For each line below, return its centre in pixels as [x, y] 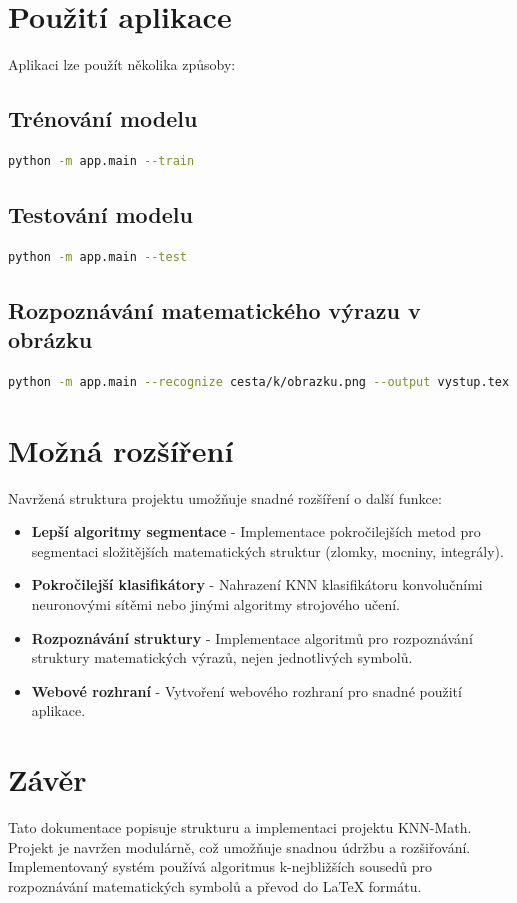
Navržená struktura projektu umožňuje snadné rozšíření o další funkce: [225, 497]
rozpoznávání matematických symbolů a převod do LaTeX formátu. [215, 885]
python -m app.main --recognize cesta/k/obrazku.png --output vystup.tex [259, 381]
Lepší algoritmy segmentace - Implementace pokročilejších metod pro [256, 531]
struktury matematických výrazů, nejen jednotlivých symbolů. [222, 657]
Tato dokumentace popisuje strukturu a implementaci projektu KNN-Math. [240, 827]
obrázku [50, 339]
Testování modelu [100, 213]
